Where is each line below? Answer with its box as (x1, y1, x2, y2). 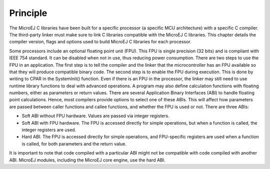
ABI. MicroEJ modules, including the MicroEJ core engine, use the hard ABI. (9, 157, 166, 163)
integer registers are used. (21, 127, 76, 133)
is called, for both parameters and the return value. (21, 141, 127, 147)
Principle (9, 7, 47, 18)
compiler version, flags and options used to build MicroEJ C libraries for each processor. (9, 39, 192, 45)
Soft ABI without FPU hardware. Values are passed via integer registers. (21, 113, 169, 119)
